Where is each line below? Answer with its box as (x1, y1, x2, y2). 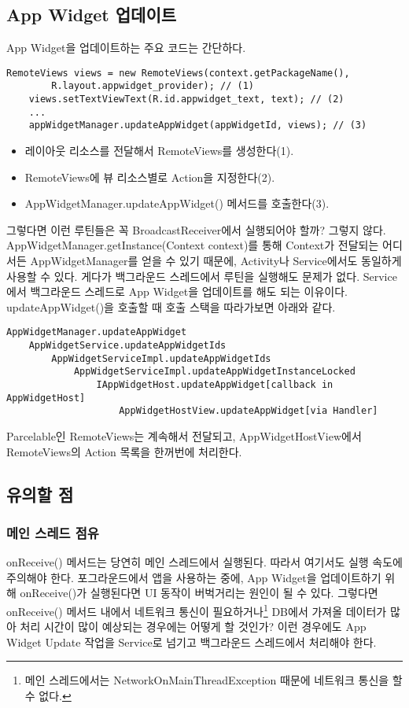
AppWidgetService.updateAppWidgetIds (28, 340, 227, 352)
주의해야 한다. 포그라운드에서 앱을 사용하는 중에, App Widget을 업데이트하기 (6, 569, 381, 585)
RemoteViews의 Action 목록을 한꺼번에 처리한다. (6, 443, 242, 459)
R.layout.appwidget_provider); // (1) (51, 80, 254, 92)
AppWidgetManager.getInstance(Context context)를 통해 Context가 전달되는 (6, 237, 379, 253)
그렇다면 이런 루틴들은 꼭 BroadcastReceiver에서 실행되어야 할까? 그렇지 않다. (6, 221, 386, 238)
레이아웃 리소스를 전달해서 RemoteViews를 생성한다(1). (24, 142, 294, 159)
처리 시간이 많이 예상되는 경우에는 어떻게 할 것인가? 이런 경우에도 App (20, 618, 367, 635)
